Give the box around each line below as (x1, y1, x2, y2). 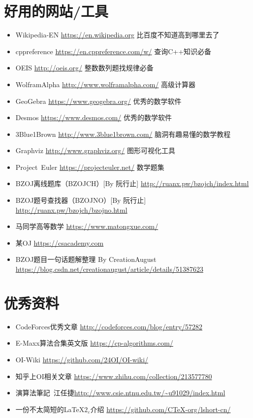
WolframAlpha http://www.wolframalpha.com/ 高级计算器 (15, 79, 196, 89)
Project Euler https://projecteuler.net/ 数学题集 (15, 161, 164, 172)
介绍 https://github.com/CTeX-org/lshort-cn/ (90, 404, 231, 414)
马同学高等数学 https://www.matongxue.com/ (15, 221, 158, 231)
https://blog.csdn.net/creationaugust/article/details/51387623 (15, 264, 203, 274)
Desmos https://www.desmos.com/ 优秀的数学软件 (15, 112, 172, 123)
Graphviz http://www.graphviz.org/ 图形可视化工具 (15, 145, 176, 156)
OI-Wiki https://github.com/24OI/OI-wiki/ (15, 354, 149, 364)
